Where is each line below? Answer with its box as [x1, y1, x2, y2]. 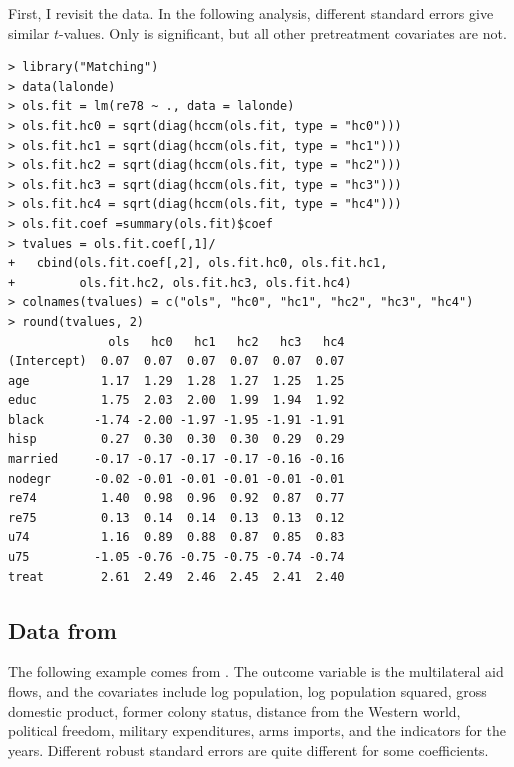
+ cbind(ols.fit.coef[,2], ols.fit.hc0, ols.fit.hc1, [8, 256, 388, 271]
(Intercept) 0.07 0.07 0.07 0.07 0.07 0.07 [8, 354, 345, 369]
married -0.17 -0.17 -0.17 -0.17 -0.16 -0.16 [8, 452, 345, 467]
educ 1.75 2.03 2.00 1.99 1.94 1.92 [8, 393, 345, 408]
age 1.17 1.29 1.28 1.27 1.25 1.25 [8, 373, 345, 388]
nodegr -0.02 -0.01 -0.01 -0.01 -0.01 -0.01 [8, 471, 345, 486]
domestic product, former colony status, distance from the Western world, [8, 700, 461, 721]
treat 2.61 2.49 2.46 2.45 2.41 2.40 [8, 569, 345, 584]
